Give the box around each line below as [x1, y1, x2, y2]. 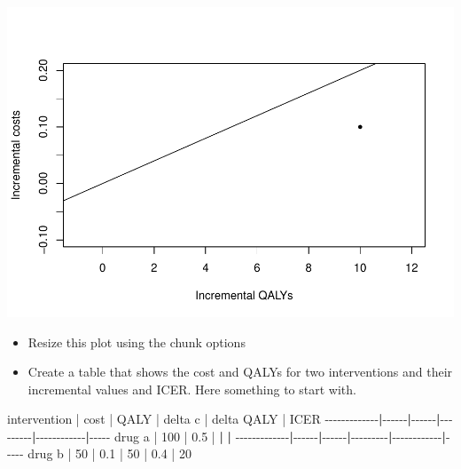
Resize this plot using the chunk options [27, 332, 246, 351]
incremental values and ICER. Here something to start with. [27, 379, 356, 398]
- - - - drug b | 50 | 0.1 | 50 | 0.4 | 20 [7, 444, 191, 463]
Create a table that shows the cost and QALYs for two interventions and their [27, 362, 453, 381]
